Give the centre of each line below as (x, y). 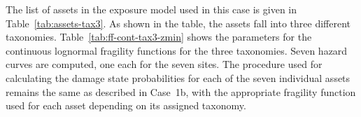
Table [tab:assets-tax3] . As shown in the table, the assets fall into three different (178, 23)
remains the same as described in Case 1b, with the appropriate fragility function (181, 91)
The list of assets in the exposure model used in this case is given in (151, 9)
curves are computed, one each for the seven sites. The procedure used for (164, 64)
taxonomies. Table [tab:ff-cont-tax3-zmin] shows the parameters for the (159, 37)
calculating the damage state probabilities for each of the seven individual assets (178, 77)
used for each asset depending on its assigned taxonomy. (126, 105)
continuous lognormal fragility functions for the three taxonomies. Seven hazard (177, 50)
